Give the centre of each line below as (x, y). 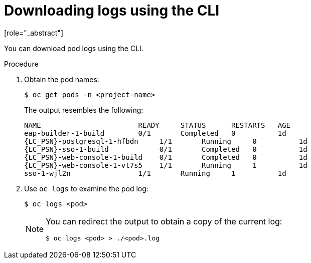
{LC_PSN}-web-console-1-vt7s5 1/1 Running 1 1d (166, 165)
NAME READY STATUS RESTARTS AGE (158, 125)
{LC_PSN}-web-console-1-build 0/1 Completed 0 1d (166, 157)
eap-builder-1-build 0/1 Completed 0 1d (155, 133)
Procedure (21, 64)
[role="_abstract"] (34, 33)
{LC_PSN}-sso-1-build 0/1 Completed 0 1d (166, 149)
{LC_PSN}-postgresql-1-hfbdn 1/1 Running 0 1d (166, 141)
